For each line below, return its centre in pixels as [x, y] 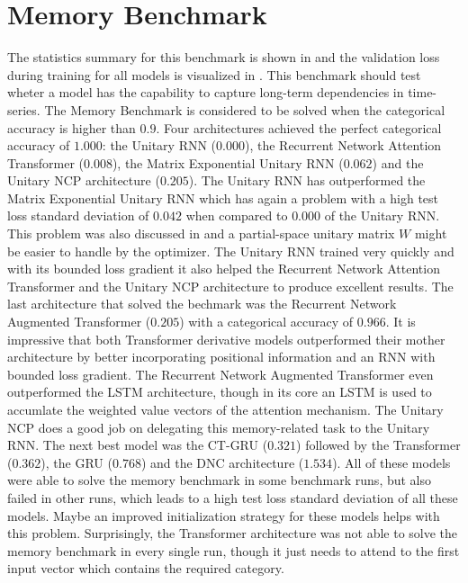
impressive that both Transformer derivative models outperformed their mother [226, 339]
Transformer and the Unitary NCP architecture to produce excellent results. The [230, 286]
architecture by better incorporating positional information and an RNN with [221, 357]
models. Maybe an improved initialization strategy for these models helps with [224, 515]
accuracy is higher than [72, 127]
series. [24, 109]
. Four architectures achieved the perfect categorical [299, 127]
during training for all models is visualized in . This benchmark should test [214, 74]
